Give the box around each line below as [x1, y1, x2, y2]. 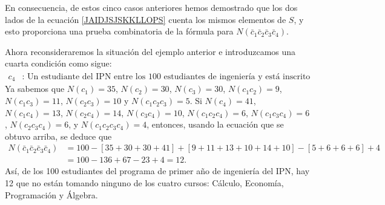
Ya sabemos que [5, 82, 65, 95]
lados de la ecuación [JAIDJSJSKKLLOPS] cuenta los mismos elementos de [5, 13, 286, 25]
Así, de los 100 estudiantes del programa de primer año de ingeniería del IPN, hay [5, 164, 310, 177]
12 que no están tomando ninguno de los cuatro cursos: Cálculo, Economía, [5, 177, 284, 189]
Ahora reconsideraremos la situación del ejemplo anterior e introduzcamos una [5, 45, 296, 57]
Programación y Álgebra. [5, 188, 98, 201]
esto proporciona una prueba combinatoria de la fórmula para [5, 25, 234, 37]
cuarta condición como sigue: [5, 57, 112, 70]
